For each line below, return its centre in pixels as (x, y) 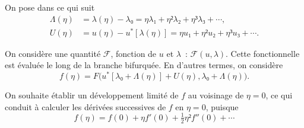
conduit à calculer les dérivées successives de (85, 106)
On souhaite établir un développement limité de (92, 95)
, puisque (222, 106)
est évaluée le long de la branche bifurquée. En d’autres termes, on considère (144, 65)
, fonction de (134, 53)
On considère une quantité (53, 53)
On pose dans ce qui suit (50, 7)
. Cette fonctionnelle (263, 53)
